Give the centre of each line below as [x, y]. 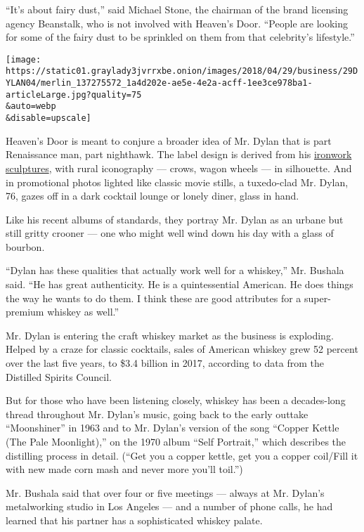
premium [25, 312]
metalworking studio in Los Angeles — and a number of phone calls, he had [169, 506]
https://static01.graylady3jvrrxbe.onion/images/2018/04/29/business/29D [182, 71]
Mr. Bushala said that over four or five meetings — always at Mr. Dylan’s [165, 492]
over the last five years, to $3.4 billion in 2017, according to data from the [165, 363]
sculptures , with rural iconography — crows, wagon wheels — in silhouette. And [179, 168]
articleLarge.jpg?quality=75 [74, 95]
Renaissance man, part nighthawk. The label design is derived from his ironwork [179, 154]
